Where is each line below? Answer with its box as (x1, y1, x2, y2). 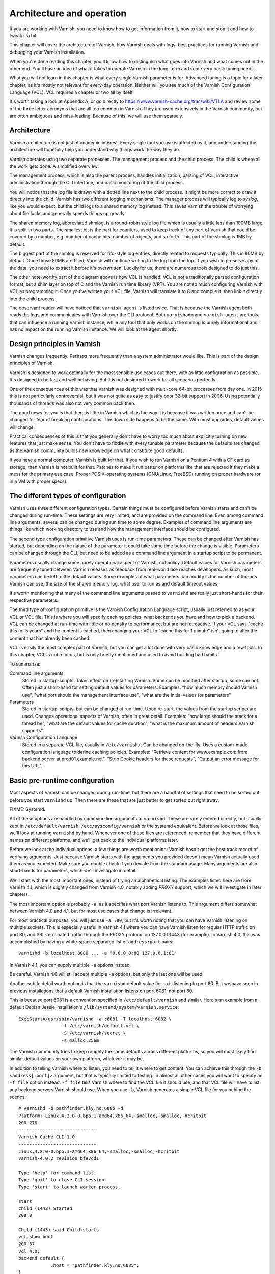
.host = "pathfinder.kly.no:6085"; (50, 1262, 140, 1268)
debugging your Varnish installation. (9, 49, 85, 55)
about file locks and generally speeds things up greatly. (9, 210, 126, 217)
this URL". (22, 763, 43, 769)
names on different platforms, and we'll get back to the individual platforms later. (9, 837, 178, 843)
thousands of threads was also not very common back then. (9, 400, 136, 406)
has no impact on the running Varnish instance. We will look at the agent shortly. (9, 326, 178, 332)
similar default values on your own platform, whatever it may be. (9, 1055, 144, 1062)
